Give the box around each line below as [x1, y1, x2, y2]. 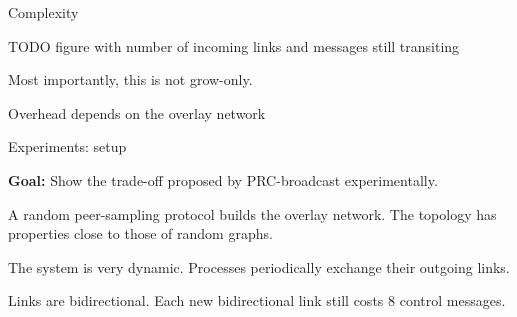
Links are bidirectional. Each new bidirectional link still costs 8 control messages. [8, 290, 506, 311]
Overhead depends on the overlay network [8, 102, 266, 123]
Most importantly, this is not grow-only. [8, 69, 253, 90]
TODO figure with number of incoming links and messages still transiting [8, 35, 460, 56]
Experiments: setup [8, 136, 127, 157]
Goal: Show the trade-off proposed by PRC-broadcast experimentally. [8, 169, 438, 190]
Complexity [8, 2, 79, 22]
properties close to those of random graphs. [8, 223, 273, 244]
